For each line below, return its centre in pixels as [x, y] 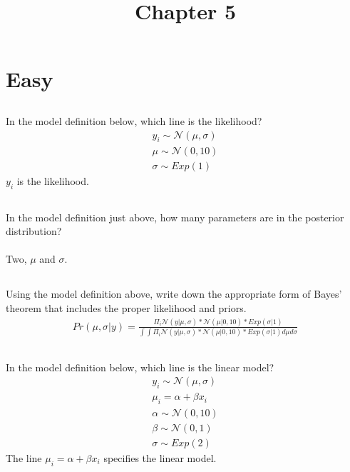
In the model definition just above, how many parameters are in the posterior [175, 217]
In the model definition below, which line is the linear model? [140, 367]
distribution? [34, 231]
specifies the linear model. [160, 457]
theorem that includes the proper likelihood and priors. [126, 307]
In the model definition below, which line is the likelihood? [134, 120]
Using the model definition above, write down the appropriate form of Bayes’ [174, 294]
